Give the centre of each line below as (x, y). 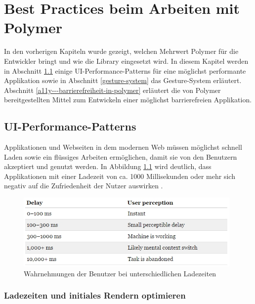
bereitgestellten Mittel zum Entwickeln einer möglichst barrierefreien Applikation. (128, 100)
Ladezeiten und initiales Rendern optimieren (95, 295)
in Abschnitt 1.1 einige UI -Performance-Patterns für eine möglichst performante (125, 70)
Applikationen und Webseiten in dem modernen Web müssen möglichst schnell (123, 147)
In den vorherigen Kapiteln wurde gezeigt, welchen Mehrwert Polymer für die (121, 51)
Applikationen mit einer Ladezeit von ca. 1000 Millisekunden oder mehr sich (120, 176)
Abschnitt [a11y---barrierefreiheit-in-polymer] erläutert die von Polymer (112, 90)
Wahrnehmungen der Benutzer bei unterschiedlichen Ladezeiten (120, 273)
